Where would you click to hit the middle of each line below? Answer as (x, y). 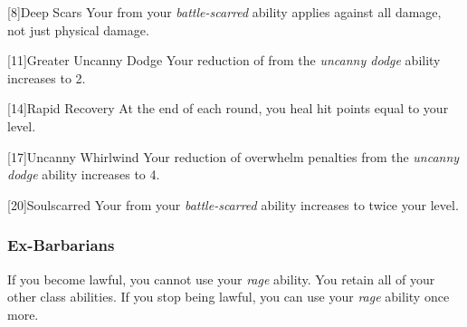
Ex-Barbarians (61, 245)
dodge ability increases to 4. (84, 174)
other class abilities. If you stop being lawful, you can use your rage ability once (229, 297)
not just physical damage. (78, 29)
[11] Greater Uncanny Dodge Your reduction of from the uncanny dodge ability (224, 60)
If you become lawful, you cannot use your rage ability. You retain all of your (221, 279)
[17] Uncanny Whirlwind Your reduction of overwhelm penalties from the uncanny (233, 156)
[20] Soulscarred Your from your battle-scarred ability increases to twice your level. (233, 204)
